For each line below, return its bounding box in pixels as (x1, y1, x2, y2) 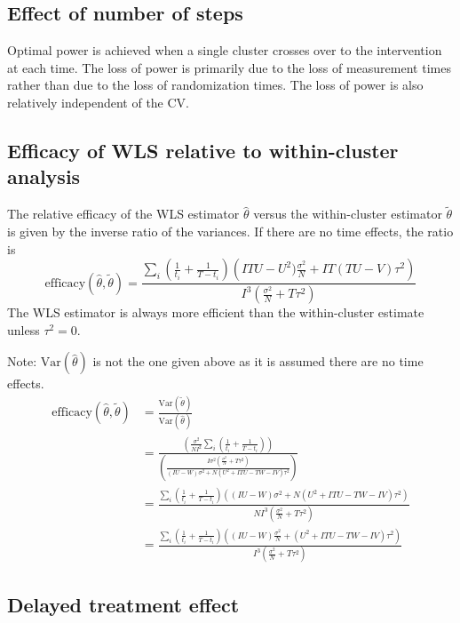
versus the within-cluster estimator (253, 204, 442, 223)
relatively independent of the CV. (7, 92, 190, 111)
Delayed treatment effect (7, 590, 240, 618)
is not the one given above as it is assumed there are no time (92, 352, 424, 371)
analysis (7, 163, 81, 190)
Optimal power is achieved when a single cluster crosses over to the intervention (7, 41, 442, 60)
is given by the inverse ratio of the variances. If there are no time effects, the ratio (7, 221, 454, 240)
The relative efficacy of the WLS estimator (7, 204, 240, 223)
